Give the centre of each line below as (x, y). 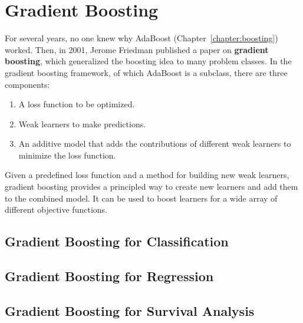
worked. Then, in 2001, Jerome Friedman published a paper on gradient (137, 49)
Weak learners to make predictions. (82, 123)
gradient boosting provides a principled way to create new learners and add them (151, 187)
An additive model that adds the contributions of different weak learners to (155, 144)
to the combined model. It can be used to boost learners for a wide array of (141, 198)
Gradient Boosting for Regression (109, 276)
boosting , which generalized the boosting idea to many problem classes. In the (148, 61)
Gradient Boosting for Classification (117, 241)
